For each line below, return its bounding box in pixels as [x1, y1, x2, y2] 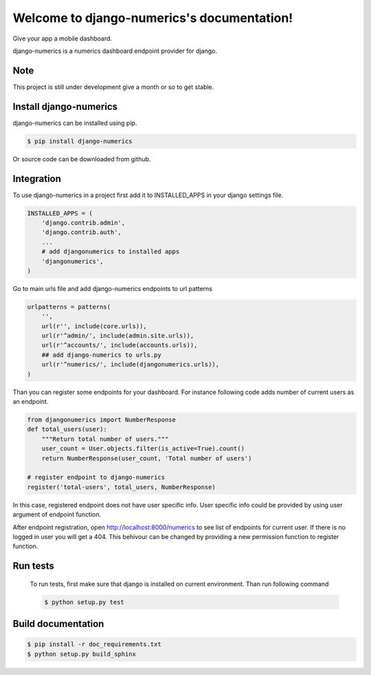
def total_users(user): [27, 426, 108, 433]
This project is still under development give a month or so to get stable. [12, 82, 214, 91]
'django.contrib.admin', [41, 219, 126, 227]
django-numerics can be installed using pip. [12, 119, 137, 127]
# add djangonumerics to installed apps [41, 248, 180, 255]
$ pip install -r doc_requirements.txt [27, 641, 161, 648]
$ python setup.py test [44, 598, 125, 606]
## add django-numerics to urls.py [41, 351, 161, 358]
